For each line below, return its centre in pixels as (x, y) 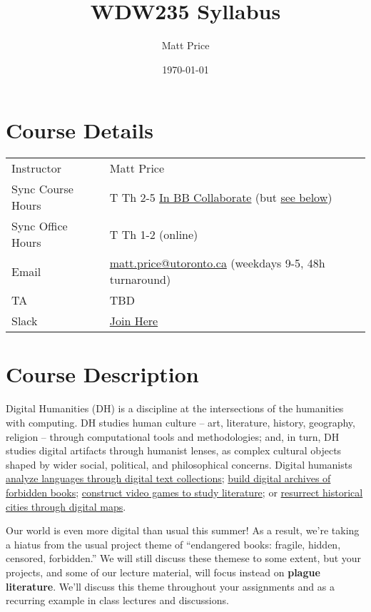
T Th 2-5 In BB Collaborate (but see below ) (221, 197)
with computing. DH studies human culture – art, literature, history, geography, (181, 422)
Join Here (134, 321)
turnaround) (140, 280)
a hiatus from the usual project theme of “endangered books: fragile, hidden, (173, 544)
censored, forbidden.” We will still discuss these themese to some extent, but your (184, 558)
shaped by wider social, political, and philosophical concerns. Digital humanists (179, 464)
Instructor (36, 168)
